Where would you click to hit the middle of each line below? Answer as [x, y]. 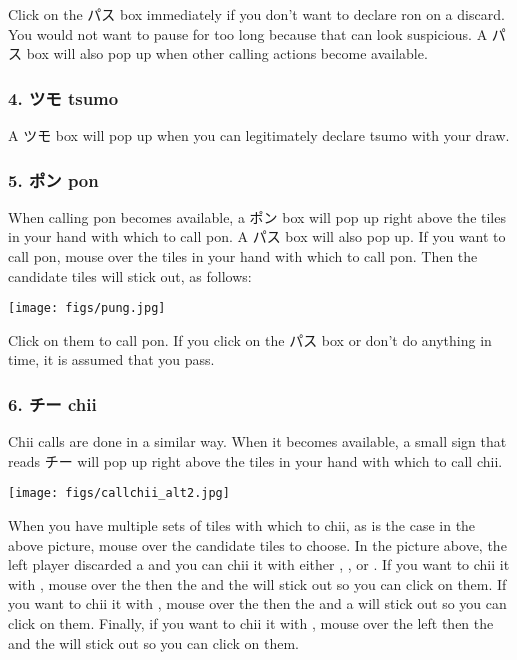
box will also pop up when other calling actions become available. [227, 53]
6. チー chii [52, 403]
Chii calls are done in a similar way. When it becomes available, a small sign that [257, 441]
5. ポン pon [53, 179]
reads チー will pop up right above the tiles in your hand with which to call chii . [255, 460]
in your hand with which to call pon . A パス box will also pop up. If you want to [257, 236]
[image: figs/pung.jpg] [87, 308]
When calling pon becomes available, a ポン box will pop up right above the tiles [257, 216]
